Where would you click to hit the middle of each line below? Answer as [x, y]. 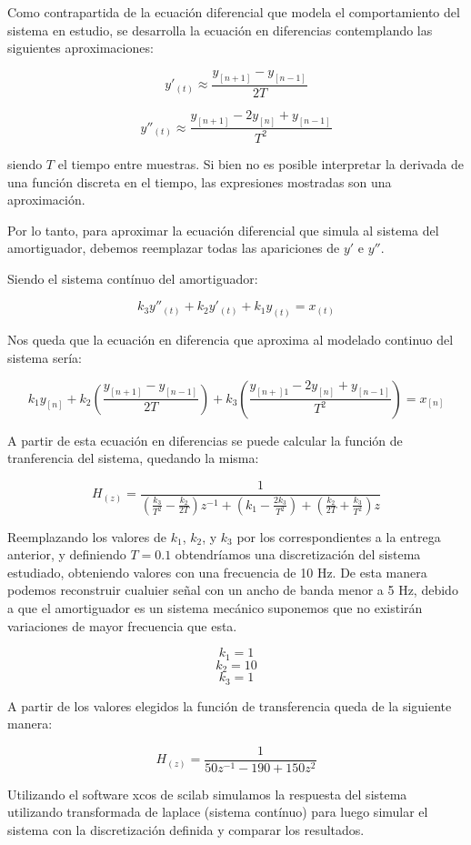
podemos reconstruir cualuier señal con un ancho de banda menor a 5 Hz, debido [233, 590]
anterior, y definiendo [67, 554]
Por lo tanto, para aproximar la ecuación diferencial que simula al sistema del [223, 230]
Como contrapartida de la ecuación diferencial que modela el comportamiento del [234, 12]
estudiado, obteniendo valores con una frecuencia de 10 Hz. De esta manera [217, 572]
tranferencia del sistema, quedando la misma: [133, 458]
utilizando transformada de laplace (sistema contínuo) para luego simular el [218, 812]
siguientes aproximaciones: [80, 48]
